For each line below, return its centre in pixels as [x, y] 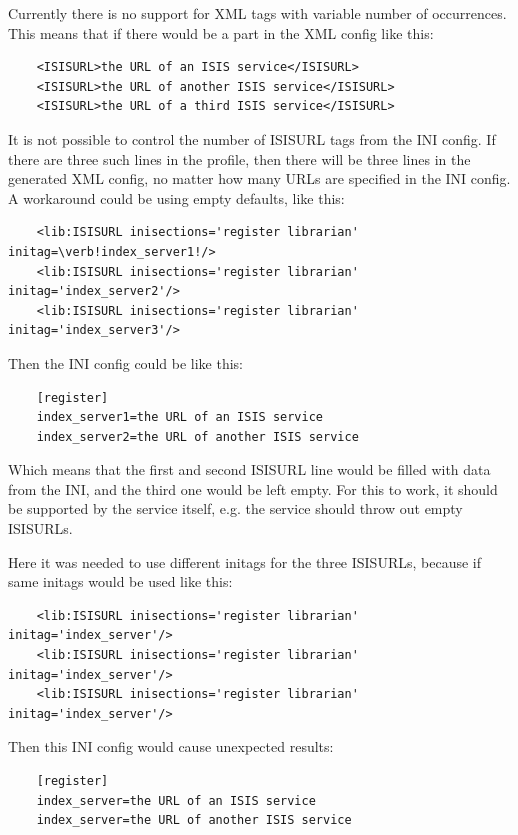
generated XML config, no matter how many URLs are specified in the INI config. [259, 178]
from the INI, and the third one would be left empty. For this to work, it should [253, 488]
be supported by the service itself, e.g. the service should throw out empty [235, 508]
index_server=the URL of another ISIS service [194, 820]
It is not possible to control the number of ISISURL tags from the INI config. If [252, 138]
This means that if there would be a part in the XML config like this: [221, 32]
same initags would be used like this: [120, 581]
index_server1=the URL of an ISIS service [179, 417]
